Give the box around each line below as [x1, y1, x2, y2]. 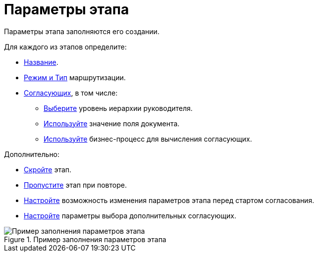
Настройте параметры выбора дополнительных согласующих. [24, 211, 236, 220]
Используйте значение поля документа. [44, 119, 180, 128]
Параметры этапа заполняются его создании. [4, 27, 159, 36]
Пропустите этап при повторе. [24, 180, 127, 189]
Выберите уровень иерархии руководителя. [44, 103, 193, 112]
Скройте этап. [24, 165, 72, 174]
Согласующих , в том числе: [24, 88, 118, 97]
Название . [24, 57, 58, 66]
